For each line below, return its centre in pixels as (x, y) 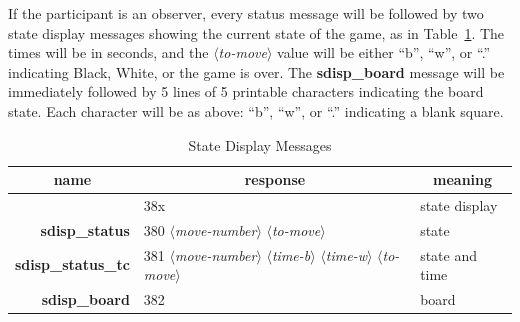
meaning (463, 179)
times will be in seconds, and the (108, 52)
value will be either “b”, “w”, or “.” (384, 52)
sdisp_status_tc (72, 264)
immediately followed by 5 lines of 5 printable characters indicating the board (246, 91)
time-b (291, 254)
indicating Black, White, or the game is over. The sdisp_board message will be (256, 71)
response (275, 179)
